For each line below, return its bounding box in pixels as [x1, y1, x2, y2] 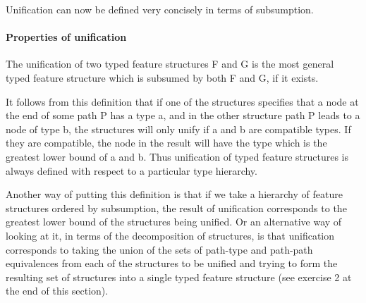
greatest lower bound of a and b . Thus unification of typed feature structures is [6, 149, 348, 163]
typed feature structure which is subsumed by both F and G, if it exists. [6, 70, 319, 85]
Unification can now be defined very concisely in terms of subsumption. [6, 2, 314, 16]
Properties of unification [6, 30, 127, 44]
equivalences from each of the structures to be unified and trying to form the [6, 256, 338, 271]
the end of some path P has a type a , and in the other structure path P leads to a [6, 108, 360, 123]
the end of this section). [6, 283, 109, 298]
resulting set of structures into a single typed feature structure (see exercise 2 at [6, 269, 352, 284]
